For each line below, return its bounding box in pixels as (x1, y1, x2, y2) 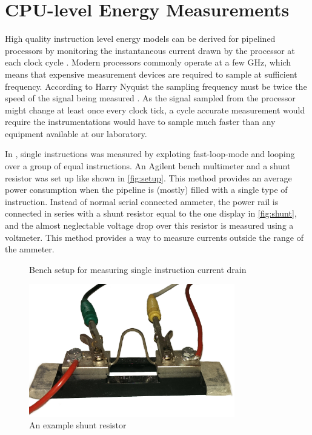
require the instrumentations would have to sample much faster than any (5, 115, 276, 128)
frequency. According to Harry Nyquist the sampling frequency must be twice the (5, 79, 307, 92)
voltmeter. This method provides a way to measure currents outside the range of (5, 231, 304, 243)
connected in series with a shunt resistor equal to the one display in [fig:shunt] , (5, 207, 297, 220)
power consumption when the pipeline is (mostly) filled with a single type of (5, 183, 288, 196)
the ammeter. (5, 243, 55, 255)
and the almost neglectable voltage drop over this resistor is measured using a (5, 219, 294, 232)
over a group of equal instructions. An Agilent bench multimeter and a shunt (5, 160, 291, 172)
